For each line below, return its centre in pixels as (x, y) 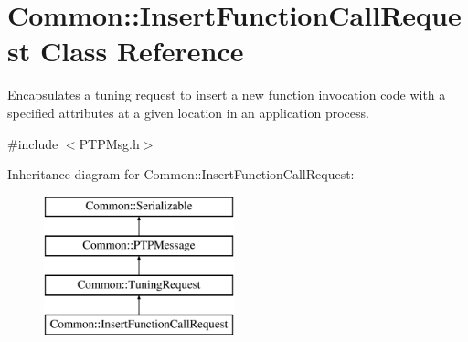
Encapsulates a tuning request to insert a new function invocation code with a (227, 95)
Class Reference (142, 51)
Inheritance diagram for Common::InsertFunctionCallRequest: (181, 174)
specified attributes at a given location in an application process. (188, 112)
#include (33, 143)
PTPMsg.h (109, 143)
